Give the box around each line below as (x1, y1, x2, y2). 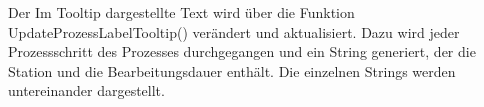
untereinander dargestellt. (8, 80, 165, 101)
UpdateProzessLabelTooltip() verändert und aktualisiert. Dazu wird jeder (8, 21, 460, 42)
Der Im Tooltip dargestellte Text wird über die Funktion (8, 2, 355, 22)
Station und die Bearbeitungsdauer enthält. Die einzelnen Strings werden (8, 60, 456, 81)
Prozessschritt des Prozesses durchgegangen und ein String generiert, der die (8, 41, 476, 62)
